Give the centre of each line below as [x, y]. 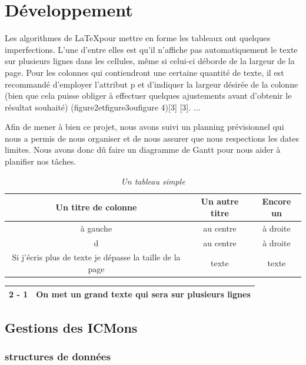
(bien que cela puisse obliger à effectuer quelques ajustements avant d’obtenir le [148, 96]
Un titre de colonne [96, 207]
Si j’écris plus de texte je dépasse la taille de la [96, 257]
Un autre [220, 201]
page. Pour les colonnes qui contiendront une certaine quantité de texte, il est [144, 72]
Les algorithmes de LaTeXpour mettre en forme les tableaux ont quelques [138, 38]
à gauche [96, 228]
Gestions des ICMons [71, 328]
